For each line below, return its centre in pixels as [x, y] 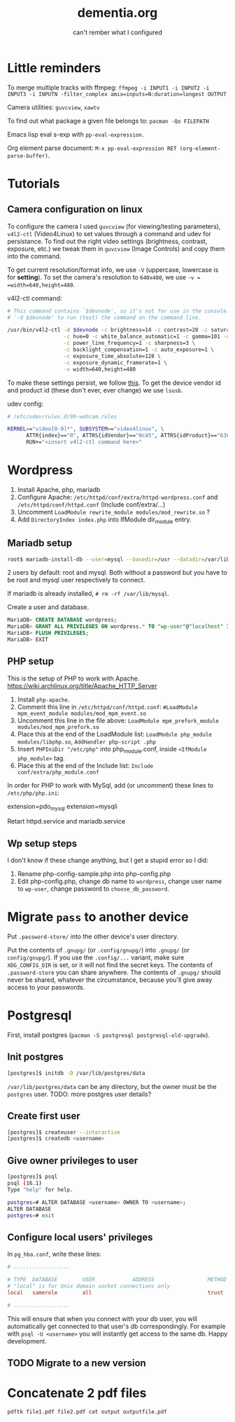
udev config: [26, 404]
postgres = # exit [31, 1215]
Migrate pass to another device [98, 917]
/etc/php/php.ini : [33, 793]
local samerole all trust [115, 1292]
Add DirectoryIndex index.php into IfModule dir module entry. [104, 520]
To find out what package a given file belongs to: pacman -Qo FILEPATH [108, 121]
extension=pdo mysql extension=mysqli [62, 807]
